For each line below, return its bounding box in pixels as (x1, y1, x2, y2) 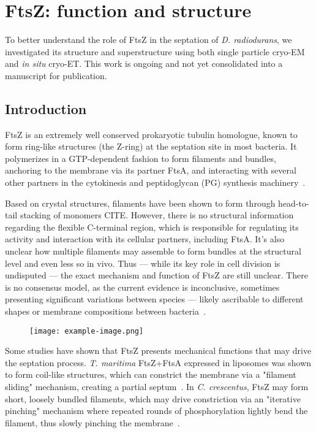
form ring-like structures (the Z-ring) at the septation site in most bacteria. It (5, 140, 297, 153)
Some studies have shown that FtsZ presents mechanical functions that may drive (5, 344, 312, 357)
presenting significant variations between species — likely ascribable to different (5, 293, 304, 305)
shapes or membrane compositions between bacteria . (5, 305, 206, 318)
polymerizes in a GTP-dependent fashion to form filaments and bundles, (5, 151, 276, 164)
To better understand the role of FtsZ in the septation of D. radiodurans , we (5, 33, 292, 46)
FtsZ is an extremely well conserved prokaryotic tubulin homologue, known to (5, 128, 298, 140)
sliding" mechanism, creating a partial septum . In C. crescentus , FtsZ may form (5, 380, 309, 393)
